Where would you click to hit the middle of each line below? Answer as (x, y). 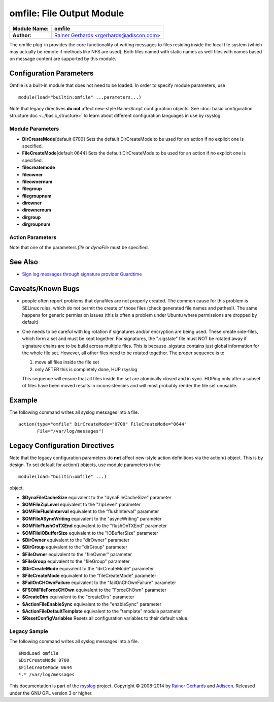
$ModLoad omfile (39, 653)
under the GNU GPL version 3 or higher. (51, 693)
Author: (22, 35)
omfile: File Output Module (67, 13)
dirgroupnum (36, 224)
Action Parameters (33, 237)
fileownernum (37, 181)
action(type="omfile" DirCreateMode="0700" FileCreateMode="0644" (103, 424)
